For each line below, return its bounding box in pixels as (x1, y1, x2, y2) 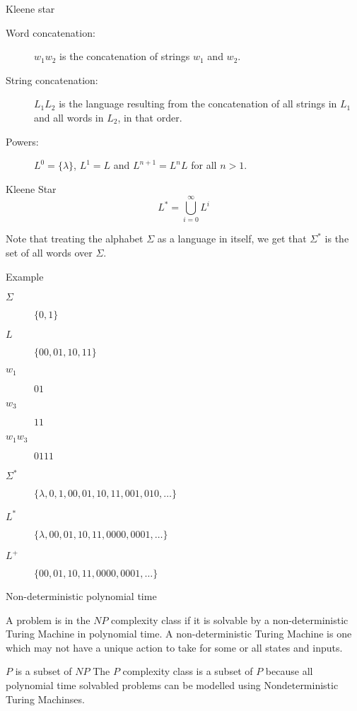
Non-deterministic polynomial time (6, 589, 157, 604)
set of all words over (6, 245, 93, 260)
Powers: (6, 134, 39, 148)
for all (191, 158, 217, 172)
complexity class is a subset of (122, 664, 253, 678)
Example (6, 269, 44, 283)
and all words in (34, 110, 104, 124)
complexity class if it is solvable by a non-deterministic (111, 612, 349, 627)
